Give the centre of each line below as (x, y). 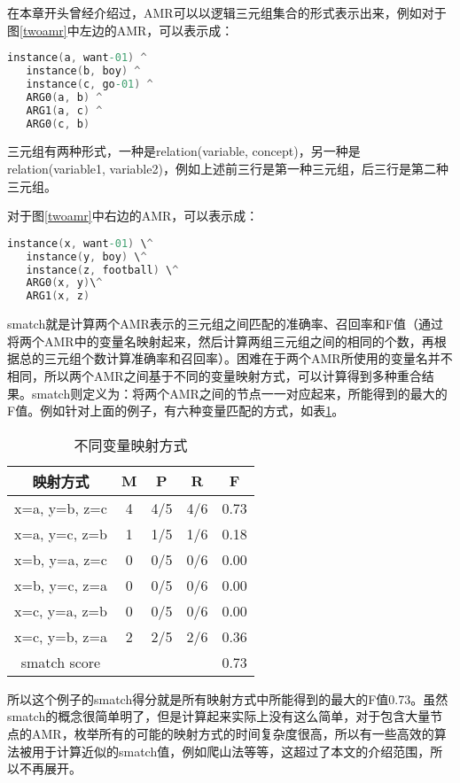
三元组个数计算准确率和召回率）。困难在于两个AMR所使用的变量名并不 (248, 358)
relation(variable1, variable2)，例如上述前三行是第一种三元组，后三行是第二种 (228, 169)
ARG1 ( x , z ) (58, 296)
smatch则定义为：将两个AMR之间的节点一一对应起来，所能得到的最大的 (239, 393)
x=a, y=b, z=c (61, 508)
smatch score (61, 662)
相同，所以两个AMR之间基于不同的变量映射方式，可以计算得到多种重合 (214, 375)
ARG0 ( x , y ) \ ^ (64, 283)
